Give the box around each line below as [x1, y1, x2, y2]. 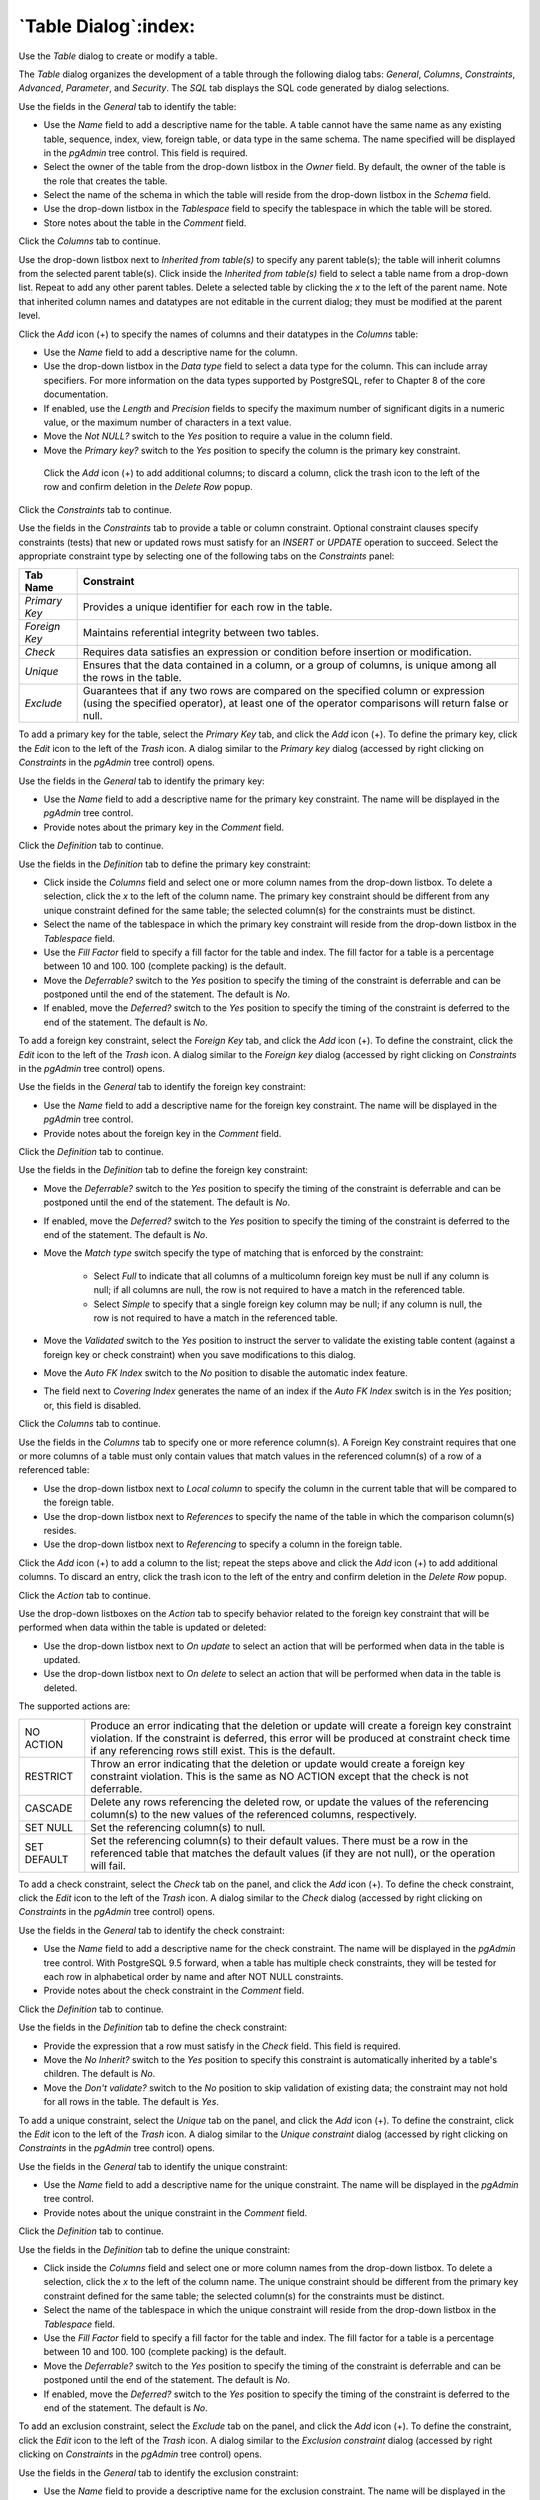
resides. [43, 1524, 77, 1536]
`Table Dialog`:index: [18, 15, 196, 37]
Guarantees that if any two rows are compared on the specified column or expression [82, 684, 485, 698]
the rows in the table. [82, 671, 182, 685]
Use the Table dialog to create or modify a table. [18, 50, 218, 62]
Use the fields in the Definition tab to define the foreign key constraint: [18, 1164, 309, 1176]
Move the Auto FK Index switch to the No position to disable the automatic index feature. [43, 1367, 409, 1379]
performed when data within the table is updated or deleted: [18, 1621, 267, 1634]
